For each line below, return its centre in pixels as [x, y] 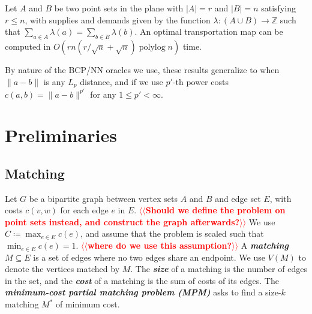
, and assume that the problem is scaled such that [172, 233]
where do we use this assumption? [160, 245]
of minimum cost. [88, 304]
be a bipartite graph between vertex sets [103, 198]
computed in [28, 46]
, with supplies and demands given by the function [118, 19]
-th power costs [200, 81]
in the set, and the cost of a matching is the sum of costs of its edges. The [142, 280]
